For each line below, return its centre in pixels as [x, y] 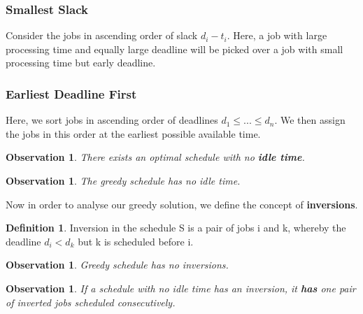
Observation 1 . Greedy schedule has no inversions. [117, 265]
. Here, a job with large [277, 35]
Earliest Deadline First [71, 93]
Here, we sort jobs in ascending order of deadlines [112, 120]
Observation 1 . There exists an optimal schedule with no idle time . [155, 157]
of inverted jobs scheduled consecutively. [91, 302]
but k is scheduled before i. [136, 241]
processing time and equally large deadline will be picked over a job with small [175, 49]
